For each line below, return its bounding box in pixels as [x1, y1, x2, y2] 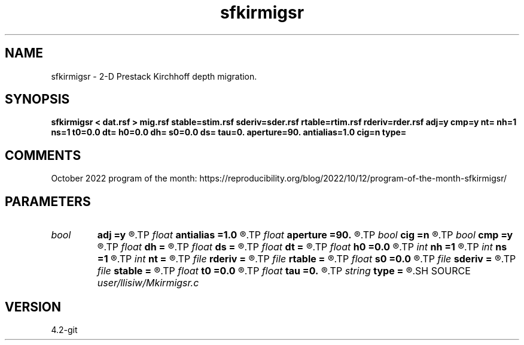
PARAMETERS [5, 193, 91, 209]
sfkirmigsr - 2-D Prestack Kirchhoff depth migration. [51, 71, 257, 81]
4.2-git [51, 324, 78, 335]
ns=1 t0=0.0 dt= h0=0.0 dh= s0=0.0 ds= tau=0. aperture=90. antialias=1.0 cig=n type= [51, 127, 407, 138]
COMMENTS [5, 147, 81, 163]
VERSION [5, 299, 62, 314]
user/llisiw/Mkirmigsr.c [97, 277, 199, 289]
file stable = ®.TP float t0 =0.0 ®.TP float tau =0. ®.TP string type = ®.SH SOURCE [97, 265, 471, 277]
